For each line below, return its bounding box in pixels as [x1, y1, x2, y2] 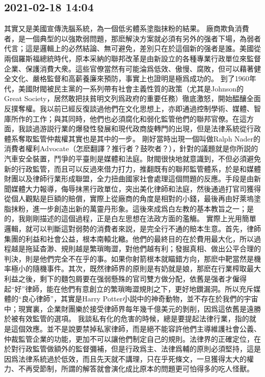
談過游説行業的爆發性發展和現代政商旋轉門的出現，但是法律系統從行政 [25, 123, 261, 134]
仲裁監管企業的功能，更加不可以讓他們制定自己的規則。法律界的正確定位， [4, 333, 254, 344]
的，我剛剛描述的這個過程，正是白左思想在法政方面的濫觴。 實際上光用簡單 [4, 213, 256, 224]
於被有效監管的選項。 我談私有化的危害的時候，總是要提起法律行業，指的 [4, 313, 249, 324]
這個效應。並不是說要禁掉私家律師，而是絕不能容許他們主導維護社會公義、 [11, 323, 261, 334]
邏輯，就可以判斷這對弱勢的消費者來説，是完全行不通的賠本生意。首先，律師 [4, 223, 261, 234]
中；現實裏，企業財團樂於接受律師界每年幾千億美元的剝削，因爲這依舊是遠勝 [4, 303, 261, 314]
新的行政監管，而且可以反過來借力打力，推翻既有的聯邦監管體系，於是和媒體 [4, 163, 261, 174]
